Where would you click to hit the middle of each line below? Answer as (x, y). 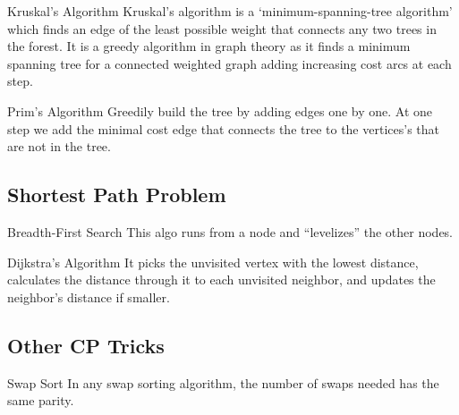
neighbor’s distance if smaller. (89, 296)
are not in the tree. (59, 146)
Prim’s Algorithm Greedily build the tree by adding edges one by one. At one (220, 110)
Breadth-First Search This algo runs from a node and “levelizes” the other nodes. (230, 231)
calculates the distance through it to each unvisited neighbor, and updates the (221, 279)
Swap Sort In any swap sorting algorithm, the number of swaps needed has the (223, 382)
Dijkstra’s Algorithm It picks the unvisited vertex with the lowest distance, (213, 262)
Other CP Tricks (86, 345)
